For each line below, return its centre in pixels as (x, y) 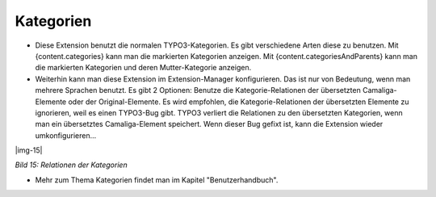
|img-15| (29, 150)
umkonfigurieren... (66, 135)
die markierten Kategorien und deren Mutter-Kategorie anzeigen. (143, 68)
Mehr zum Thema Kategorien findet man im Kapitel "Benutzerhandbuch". (157, 180)
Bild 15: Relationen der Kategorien (71, 165)
